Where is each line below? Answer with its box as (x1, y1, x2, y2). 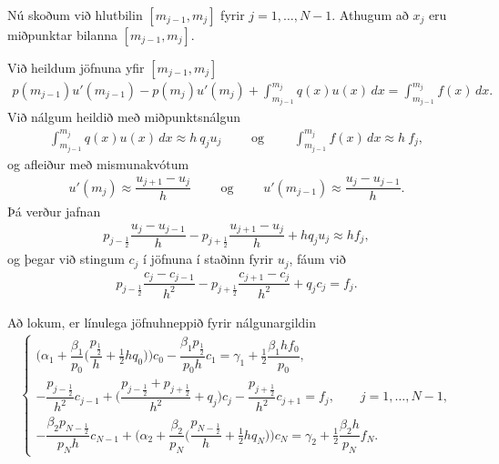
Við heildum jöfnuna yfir (7, 58, 145, 76)
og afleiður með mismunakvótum (7, 155, 189, 174)
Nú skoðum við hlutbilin (7, 5, 143, 24)
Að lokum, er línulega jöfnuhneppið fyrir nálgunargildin (7, 312, 316, 331)
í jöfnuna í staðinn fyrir (143, 249, 273, 268)
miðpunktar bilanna (7, 25, 118, 44)
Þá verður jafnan (7, 202, 101, 221)
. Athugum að (331, 5, 409, 24)
